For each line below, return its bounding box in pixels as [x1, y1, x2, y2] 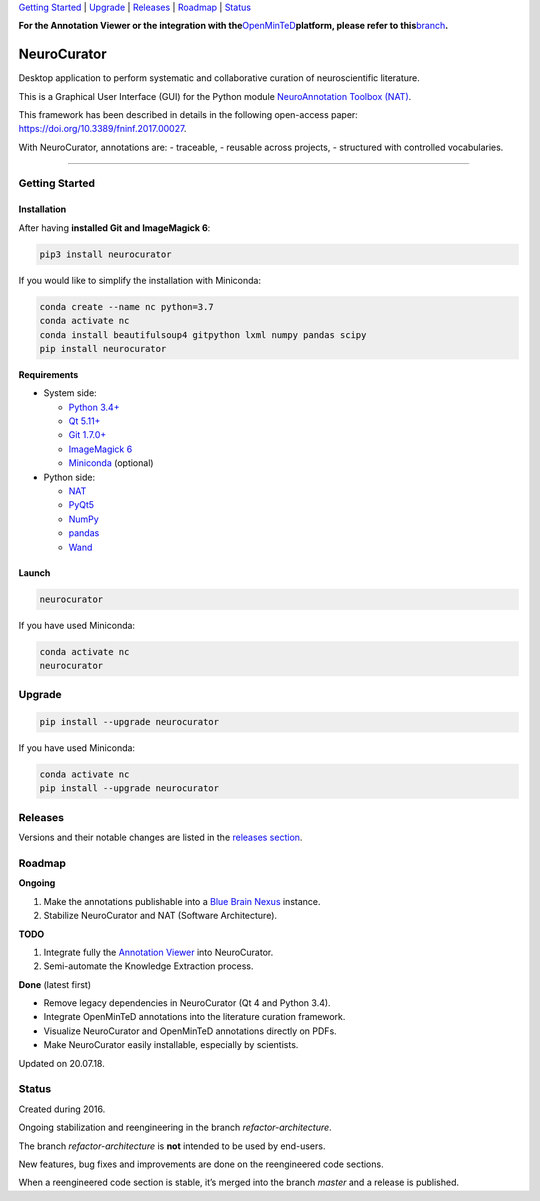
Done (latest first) [18, 978, 92, 990]
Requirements [18, 368, 79, 380]
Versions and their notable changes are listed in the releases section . [18, 831, 303, 844]
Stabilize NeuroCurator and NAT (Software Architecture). [43, 910, 278, 922]
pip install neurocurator [39, 343, 167, 354]
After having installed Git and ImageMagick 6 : [18, 221, 211, 234]
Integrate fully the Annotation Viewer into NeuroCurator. [43, 946, 274, 958]
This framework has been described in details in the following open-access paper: [18, 109, 359, 121]
